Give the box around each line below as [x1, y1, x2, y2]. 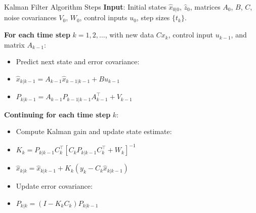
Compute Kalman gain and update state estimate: [16, 126, 172, 137]
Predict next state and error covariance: [16, 56, 140, 67]
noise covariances [4, 12, 57, 23]
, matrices [190, 2, 221, 12]
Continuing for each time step [4, 109, 111, 119]
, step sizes [136, 12, 170, 23]
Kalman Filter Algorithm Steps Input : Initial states [4, 2, 166, 12]
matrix [4, 39, 25, 50]
